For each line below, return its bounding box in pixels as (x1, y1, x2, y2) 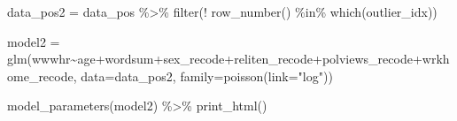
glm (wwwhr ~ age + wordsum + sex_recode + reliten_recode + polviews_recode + (7, 49, 422, 68)
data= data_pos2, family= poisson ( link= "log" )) (81, 66, 333, 85)
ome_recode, (7, 66, 77, 85)
